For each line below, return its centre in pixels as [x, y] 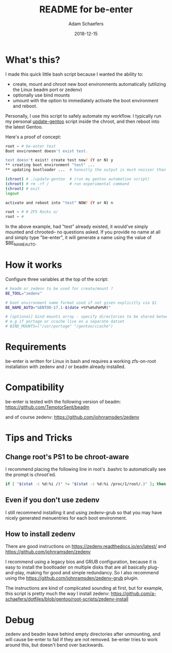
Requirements [36, 347]
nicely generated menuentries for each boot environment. [66, 518]
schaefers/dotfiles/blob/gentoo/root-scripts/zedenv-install [67, 599]
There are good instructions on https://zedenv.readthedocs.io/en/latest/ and [86, 547]
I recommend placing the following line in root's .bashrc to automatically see [86, 469]
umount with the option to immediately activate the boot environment [85, 100]
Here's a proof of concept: [33, 137]
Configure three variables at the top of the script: [57, 279]
